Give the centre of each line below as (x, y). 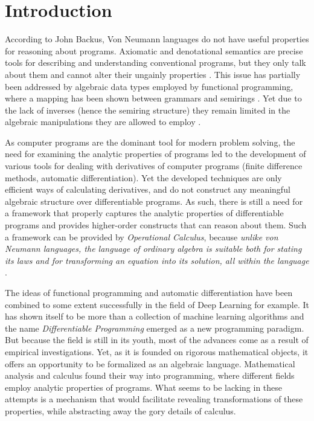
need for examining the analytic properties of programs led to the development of (155, 154)
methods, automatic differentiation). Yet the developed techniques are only (143, 177)
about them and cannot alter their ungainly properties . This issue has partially (153, 74)
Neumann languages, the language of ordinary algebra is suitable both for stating (153, 249)
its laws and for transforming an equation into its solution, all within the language (157, 260)
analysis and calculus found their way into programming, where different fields (150, 375)
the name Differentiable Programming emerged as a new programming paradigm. (155, 328)
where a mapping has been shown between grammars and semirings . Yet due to (153, 98)
